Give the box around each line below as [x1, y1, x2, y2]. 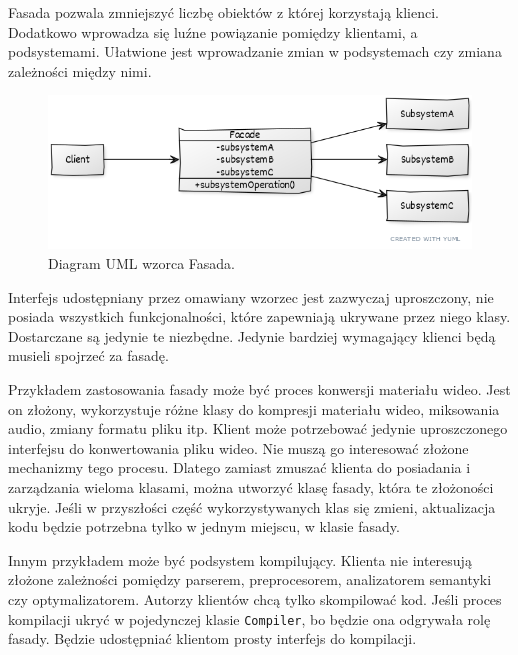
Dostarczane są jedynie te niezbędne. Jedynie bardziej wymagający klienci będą [8, 325, 496, 346]
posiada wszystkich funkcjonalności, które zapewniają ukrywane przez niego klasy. [8, 306, 511, 327]
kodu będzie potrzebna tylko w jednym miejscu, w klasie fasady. [8, 516, 400, 537]
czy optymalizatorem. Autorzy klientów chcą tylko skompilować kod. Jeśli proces [8, 588, 502, 609]
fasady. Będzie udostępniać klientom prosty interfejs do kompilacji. [8, 628, 417, 649]
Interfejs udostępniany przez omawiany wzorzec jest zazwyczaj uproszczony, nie [8, 286, 494, 307]
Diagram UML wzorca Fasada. [48, 253, 236, 274]
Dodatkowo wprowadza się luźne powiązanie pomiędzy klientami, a [8, 21, 418, 42]
